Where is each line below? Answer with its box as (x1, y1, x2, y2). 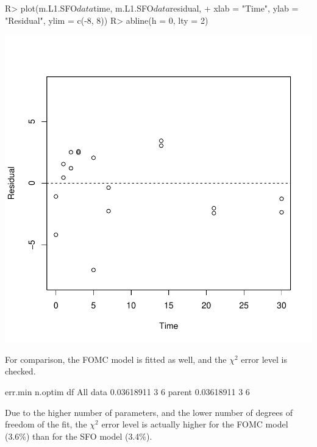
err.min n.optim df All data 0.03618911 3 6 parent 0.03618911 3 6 (5, 385, 250, 398)
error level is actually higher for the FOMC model (101, 418, 288, 431)
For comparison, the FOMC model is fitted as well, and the (5, 352, 227, 365)
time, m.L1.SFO (93, 2, 154, 14)
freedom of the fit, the (5, 418, 87, 431)
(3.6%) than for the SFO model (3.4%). (5, 429, 152, 442)
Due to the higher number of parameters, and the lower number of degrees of (5, 406, 293, 418)
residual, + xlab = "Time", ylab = (169, 2, 299, 14)
